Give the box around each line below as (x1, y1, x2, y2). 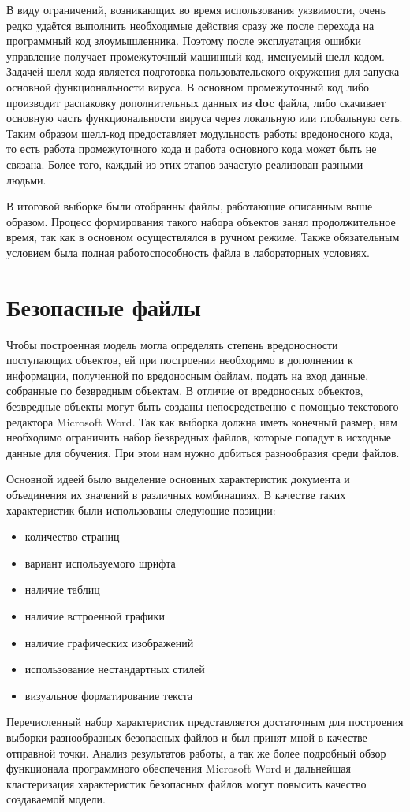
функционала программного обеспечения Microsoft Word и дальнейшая (6, 760, 351, 777)
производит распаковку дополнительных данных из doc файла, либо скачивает (6, 94, 386, 110)
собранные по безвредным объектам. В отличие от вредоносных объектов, (6, 382, 363, 399)
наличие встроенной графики (24, 607, 165, 624)
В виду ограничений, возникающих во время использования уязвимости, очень (6, 2, 386, 17)
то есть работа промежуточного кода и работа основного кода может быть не (6, 140, 377, 157)
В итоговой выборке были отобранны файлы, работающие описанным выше (6, 198, 373, 214)
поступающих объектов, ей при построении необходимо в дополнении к (6, 352, 353, 368)
